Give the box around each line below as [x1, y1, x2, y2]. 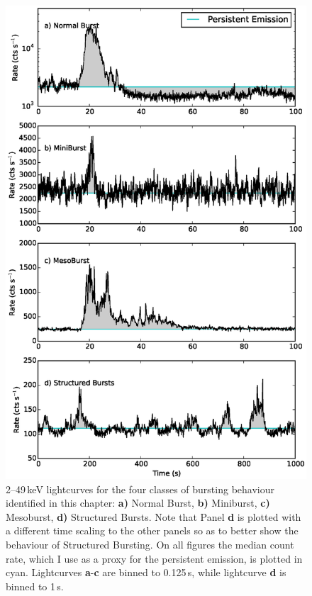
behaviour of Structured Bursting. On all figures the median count [6, 536, 294, 551]
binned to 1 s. [6, 578, 64, 593]
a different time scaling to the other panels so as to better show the [6, 523, 299, 538]
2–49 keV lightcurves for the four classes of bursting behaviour [6, 481, 274, 496]
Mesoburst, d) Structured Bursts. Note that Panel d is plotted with [6, 509, 301, 524]
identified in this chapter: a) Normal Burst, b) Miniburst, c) [6, 495, 270, 510]
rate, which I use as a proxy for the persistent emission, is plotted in [6, 551, 303, 566]
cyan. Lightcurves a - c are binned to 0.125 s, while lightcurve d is [6, 565, 286, 580]
